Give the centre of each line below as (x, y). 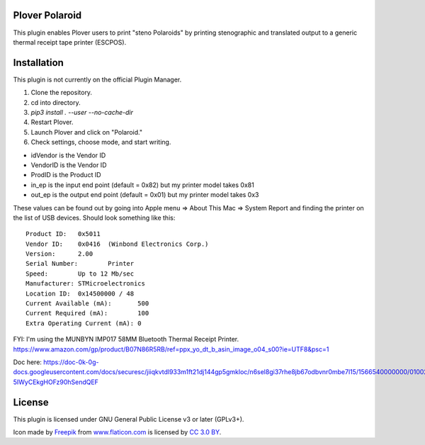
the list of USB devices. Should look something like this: (94, 218)
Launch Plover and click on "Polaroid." (87, 132)
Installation (38, 63)
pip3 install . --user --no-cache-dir (82, 112)
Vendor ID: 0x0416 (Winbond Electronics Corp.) (117, 244)
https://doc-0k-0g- (71, 362)
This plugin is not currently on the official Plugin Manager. (97, 79)
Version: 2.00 (59, 254)
